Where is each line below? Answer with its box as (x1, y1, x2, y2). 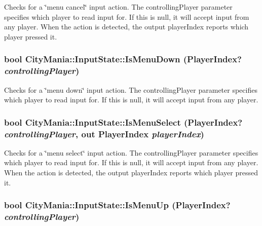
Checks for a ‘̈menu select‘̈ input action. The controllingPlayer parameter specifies (4, 147, 258, 158)
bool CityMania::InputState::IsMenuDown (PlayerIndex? (4, 53, 242, 65)
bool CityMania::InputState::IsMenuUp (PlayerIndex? (4, 199, 231, 211)
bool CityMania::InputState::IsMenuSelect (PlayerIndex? (4, 116, 243, 128)
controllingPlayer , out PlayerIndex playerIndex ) (4, 127, 204, 140)
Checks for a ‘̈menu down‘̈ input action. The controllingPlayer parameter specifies (4, 84, 257, 95)
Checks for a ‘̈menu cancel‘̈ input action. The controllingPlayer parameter (4, 2, 233, 12)
